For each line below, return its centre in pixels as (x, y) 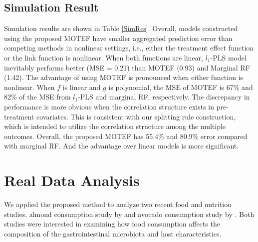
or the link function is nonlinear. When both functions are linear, (104, 57)
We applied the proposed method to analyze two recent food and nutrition (118, 204)
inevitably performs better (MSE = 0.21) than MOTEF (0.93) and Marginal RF (127, 67)
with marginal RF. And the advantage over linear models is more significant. (122, 146)
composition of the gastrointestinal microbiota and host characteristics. (113, 233)
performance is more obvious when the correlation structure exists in (109, 106)
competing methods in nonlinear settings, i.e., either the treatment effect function (129, 48)
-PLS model (228, 57)
